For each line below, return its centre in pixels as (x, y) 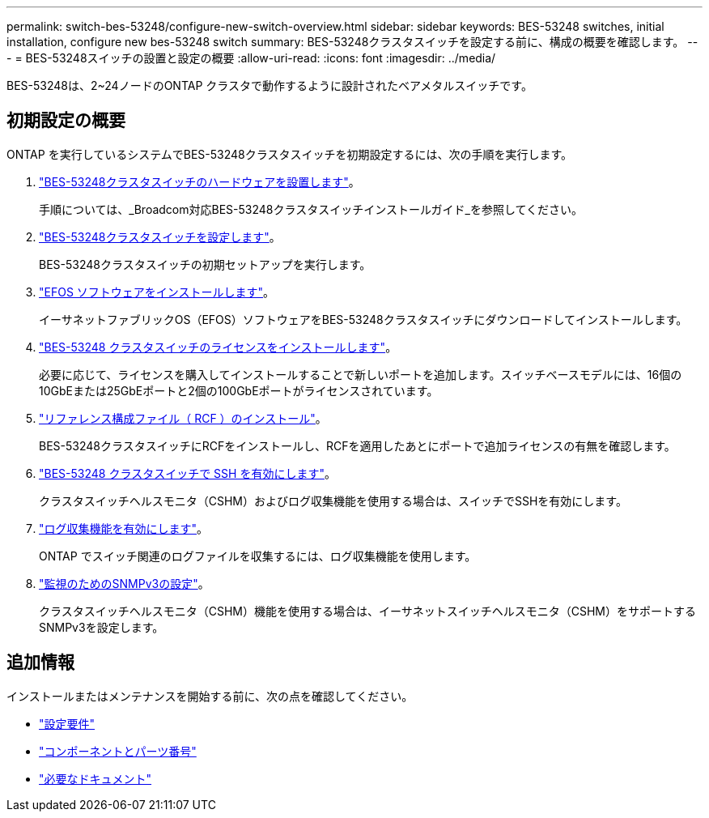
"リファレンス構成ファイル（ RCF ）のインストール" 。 (183, 418)
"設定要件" (67, 723)
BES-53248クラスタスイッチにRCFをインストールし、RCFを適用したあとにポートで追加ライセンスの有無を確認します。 (357, 445)
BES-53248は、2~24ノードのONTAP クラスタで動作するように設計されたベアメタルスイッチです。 (270, 85)
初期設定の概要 (66, 121)
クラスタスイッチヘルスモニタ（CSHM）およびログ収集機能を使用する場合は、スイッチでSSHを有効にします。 (333, 501)
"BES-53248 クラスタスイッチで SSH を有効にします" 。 (187, 473)
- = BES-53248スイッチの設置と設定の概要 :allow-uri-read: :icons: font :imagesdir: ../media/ (251, 58)
